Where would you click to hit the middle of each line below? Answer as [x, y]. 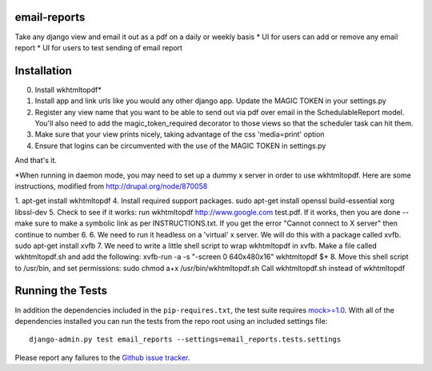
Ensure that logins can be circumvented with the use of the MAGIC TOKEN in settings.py [180, 146]
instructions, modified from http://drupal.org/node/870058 [111, 186]
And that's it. [36, 161]
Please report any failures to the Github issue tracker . [102, 357]
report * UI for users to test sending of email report [99, 47]
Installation [43, 71]
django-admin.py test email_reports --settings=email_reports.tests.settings [185, 339]
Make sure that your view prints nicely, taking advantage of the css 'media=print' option [180, 134]
